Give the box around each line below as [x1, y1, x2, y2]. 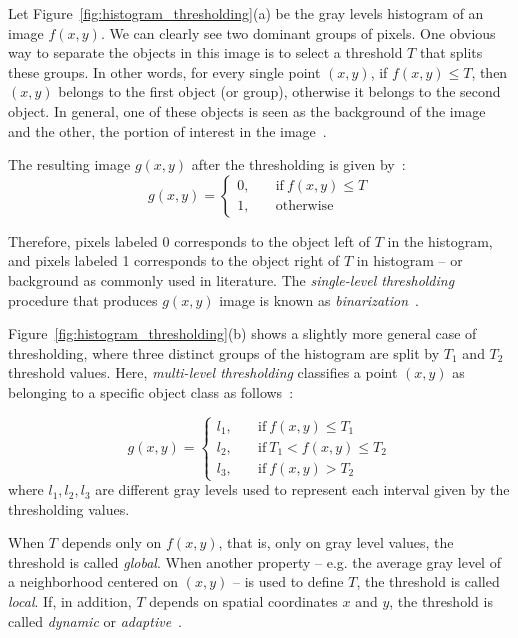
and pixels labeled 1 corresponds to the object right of [8, 250, 340, 271]
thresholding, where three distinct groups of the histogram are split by [8, 342, 440, 363]
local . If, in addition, [8, 591, 132, 612]
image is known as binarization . [219, 289, 419, 310]
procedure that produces [8, 289, 158, 310]
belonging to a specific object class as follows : [8, 381, 294, 402]
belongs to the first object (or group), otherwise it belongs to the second [58, 81, 501, 102]
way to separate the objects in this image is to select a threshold [8, 42, 403, 63]
